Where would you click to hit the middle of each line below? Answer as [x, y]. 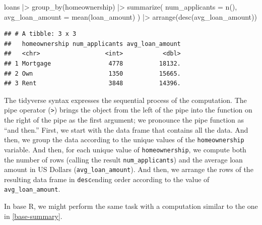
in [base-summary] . [33, 216]
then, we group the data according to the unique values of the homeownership [124, 139]
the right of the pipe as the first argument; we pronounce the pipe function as [124, 120]
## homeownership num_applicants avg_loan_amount [92, 44]
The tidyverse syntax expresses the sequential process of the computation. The [125, 100]
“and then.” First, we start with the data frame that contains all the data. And [126, 129]
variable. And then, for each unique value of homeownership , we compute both [125, 149]
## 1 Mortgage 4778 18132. [92, 63]
